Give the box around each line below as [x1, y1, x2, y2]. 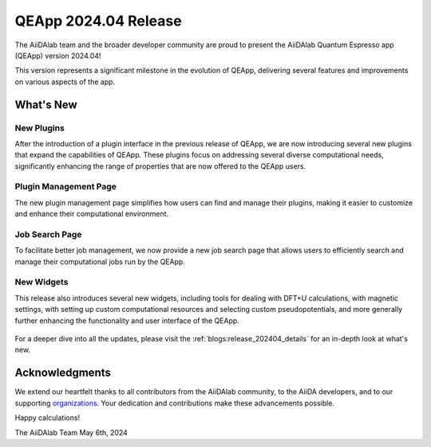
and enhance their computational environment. [14, 209, 169, 219]
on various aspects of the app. [14, 77, 116, 86]
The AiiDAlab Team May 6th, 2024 [14, 428, 128, 437]
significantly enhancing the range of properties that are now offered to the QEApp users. [14, 161, 306, 171]
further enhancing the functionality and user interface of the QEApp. [14, 316, 239, 325]
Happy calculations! [14, 413, 80, 423]
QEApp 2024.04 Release [14, 12, 183, 30]
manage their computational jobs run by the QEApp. [14, 257, 185, 266]
